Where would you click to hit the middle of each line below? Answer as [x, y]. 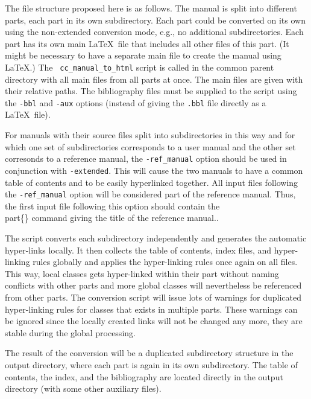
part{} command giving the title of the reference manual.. [112, 218]
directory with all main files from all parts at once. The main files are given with [154, 79]
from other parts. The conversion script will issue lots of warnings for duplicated [153, 297]
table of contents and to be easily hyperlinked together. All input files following [152, 182]
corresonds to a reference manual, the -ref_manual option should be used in [146, 158]
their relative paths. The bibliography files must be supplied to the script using [151, 91]
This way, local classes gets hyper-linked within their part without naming [142, 273]
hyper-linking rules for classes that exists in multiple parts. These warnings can [151, 309]
